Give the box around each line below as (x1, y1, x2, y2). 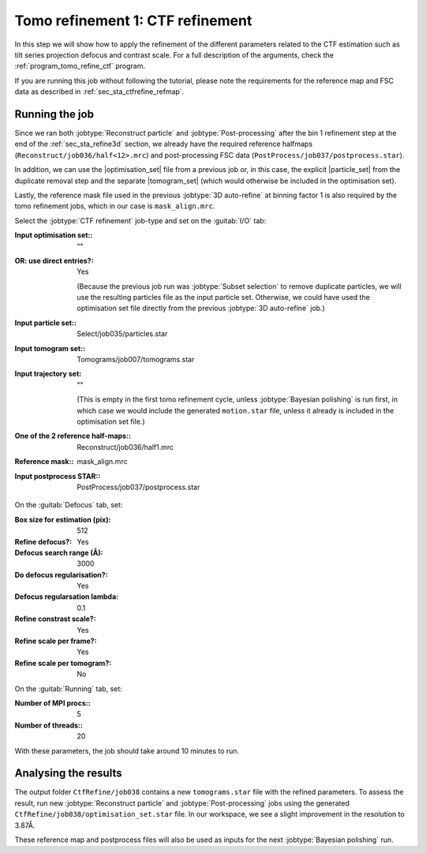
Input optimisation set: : (14, 230, 93, 240)
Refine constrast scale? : (14, 614, 96, 623)
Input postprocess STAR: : (14, 471, 101, 481)
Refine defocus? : (14, 537, 73, 546)
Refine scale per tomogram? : (14, 658, 112, 668)
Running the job (14, 107, 95, 121)
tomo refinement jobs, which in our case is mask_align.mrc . (14, 201, 215, 211)
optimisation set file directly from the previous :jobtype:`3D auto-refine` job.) (77, 304, 325, 313)
